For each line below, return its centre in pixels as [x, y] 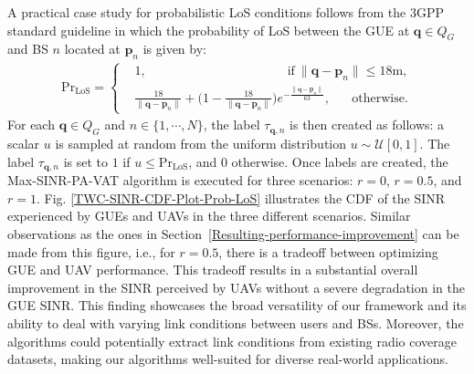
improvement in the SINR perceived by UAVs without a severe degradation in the [236, 287]
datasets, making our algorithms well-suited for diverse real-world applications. [228, 359]
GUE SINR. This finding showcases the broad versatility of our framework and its [237, 305]
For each [31, 125]
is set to [86, 161]
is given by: [174, 49]
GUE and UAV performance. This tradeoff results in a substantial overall [213, 270]
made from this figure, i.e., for [91, 251]
